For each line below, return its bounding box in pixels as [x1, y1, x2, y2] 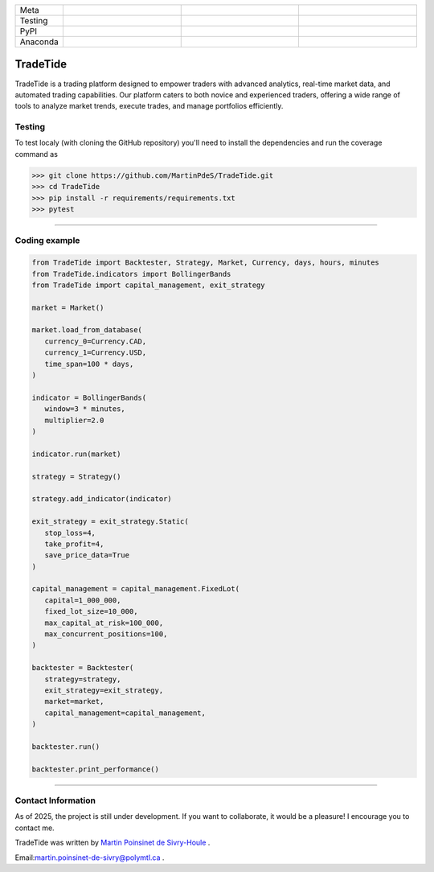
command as [14, 149, 58, 158]
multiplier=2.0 [44, 415, 104, 425]
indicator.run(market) [31, 449, 121, 459]
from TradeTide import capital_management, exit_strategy [31, 280, 265, 290]
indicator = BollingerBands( [31, 393, 147, 402]
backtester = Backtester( [31, 664, 134, 673]
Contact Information [14, 795, 96, 806]
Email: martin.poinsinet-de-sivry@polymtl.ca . [14, 853, 165, 862]
